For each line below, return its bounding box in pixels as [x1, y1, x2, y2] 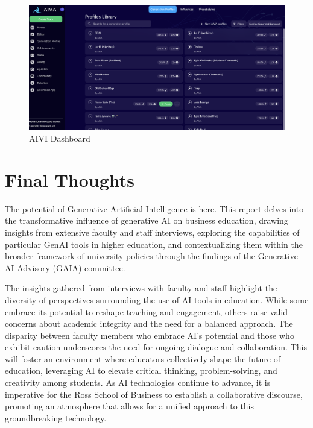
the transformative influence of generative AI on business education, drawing [5, 214, 288, 227]
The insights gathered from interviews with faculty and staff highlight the [5, 282, 277, 294]
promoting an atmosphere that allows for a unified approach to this [5, 400, 255, 412]
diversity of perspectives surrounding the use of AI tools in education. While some [5, 293, 309, 306]
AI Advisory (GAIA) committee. [5, 261, 125, 274]
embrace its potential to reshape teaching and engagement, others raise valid [5, 305, 288, 318]
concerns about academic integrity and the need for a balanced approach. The [5, 317, 293, 330]
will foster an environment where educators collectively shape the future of [5, 352, 280, 365]
